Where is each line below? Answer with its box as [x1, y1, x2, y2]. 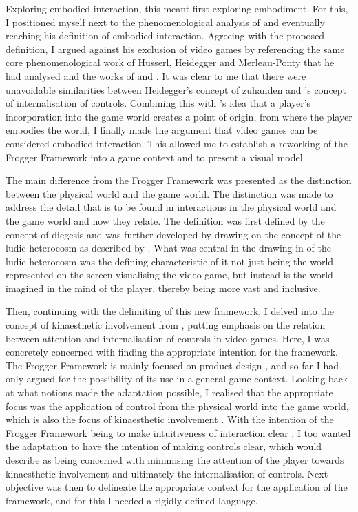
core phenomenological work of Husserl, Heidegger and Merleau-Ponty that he [6, 55, 335, 70]
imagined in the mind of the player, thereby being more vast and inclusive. [6, 280, 321, 295]
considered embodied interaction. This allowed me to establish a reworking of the [6, 136, 348, 150]
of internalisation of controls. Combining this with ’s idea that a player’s [6, 96, 311, 110]
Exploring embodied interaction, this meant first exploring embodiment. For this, [6, 1, 348, 15]
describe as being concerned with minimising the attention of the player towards [6, 453, 344, 467]
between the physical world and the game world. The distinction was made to [6, 186, 333, 201]
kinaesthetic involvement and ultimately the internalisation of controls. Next [6, 466, 328, 480]
